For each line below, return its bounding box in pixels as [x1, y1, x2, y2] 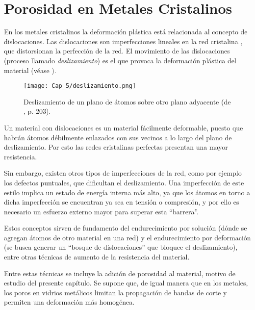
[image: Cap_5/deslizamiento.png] [24, 82, 136, 90]
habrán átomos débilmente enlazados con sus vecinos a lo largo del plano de [4, 132, 232, 142]
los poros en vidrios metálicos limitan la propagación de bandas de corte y [4, 287, 227, 297]
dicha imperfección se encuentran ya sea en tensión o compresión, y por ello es [4, 197, 239, 207]
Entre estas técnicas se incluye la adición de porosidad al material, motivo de [4, 268, 235, 278]
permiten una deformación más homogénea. [4, 297, 135, 307]
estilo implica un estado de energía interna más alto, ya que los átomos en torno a [4, 187, 251, 197]
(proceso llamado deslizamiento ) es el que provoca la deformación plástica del [4, 55, 236, 65]
